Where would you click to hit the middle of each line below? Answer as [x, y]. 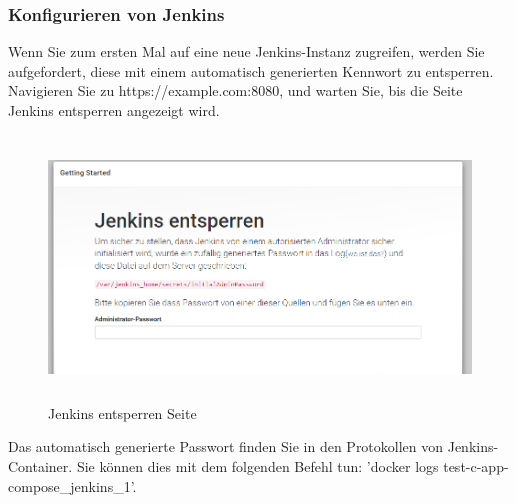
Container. [40, 465]
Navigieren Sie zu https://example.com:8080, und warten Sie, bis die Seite [235, 90]
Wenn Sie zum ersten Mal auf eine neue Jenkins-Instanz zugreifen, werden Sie [246, 51]
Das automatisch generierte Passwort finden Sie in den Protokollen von [226, 446]
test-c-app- [476, 465]
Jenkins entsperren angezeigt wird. [114, 110]
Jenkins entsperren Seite [122, 412]
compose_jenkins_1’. [72, 485]
